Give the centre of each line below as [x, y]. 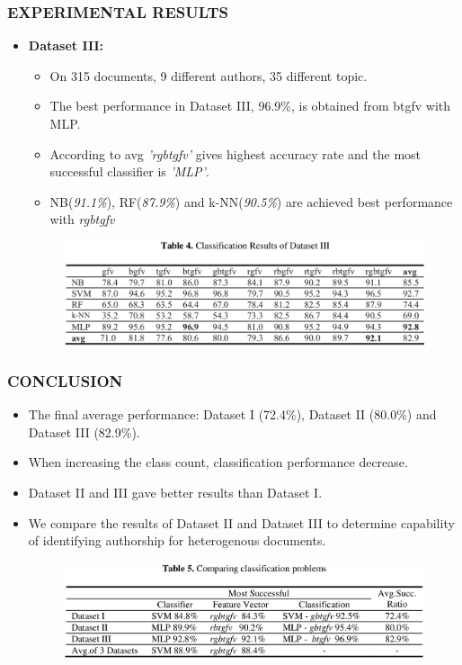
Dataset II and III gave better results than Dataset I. [175, 493]
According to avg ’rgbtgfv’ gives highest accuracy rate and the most [235, 153]
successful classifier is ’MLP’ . [129, 171]
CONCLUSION [65, 380]
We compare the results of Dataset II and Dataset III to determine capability [241, 522]
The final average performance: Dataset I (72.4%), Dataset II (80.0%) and [232, 414]
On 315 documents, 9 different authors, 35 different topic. [209, 75]
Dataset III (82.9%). [84, 431]
